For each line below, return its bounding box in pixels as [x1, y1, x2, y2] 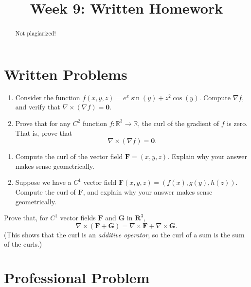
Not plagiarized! [15, 29, 56, 37]
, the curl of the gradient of [138, 118, 219, 128]
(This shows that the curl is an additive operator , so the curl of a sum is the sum [4, 229, 245, 239]
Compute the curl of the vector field [15, 151, 123, 161]
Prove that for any [15, 118, 71, 128]
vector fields [60, 213, 96, 223]
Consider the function [15, 92, 80, 102]
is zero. [227, 118, 248, 128]
